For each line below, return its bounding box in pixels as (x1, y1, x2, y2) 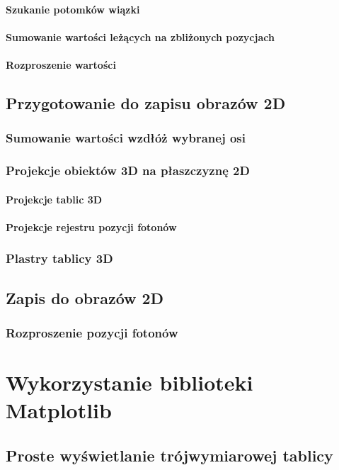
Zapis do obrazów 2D (6, 286, 164, 308)
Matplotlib (6, 396, 112, 425)
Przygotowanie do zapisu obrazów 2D (6, 91, 286, 113)
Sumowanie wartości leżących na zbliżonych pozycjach (6, 29, 275, 44)
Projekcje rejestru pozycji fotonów (6, 219, 177, 234)
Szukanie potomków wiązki (6, 1, 140, 16)
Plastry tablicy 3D (6, 250, 113, 267)
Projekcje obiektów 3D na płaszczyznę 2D (6, 162, 250, 179)
